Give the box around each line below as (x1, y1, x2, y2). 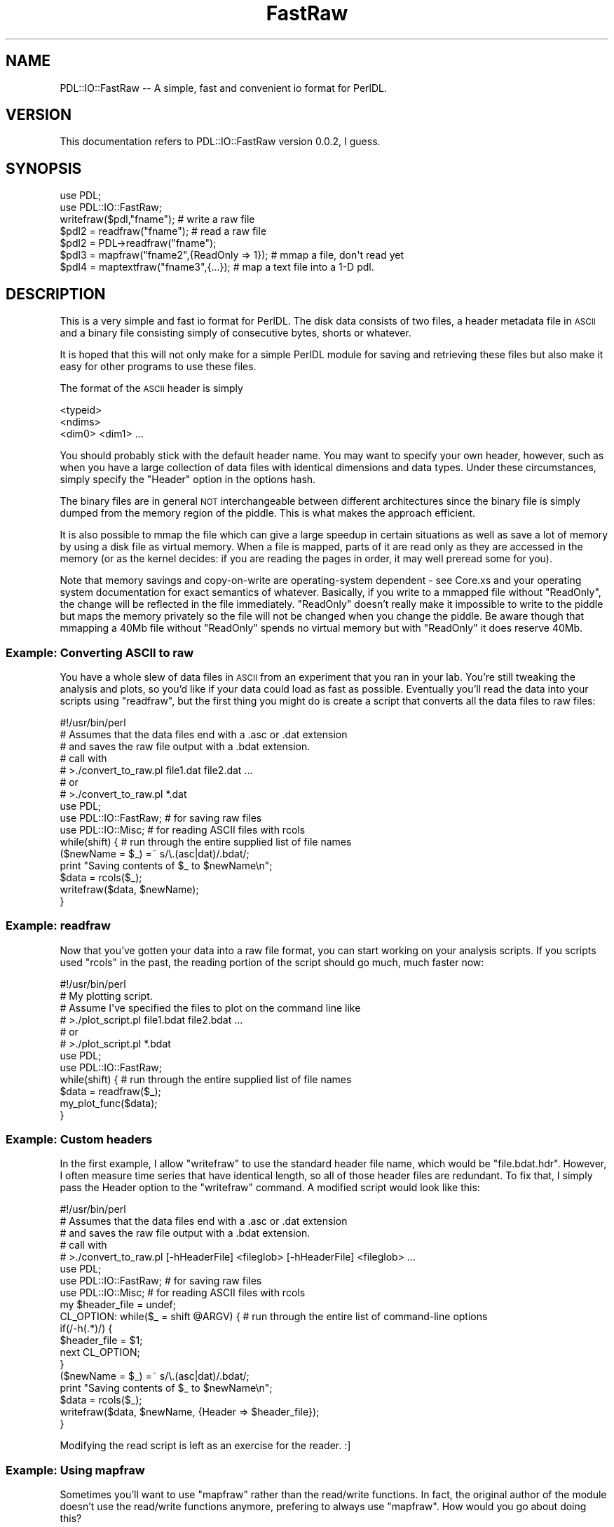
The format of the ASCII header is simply (60, 382, 243, 395)
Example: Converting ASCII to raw (6, 645, 194, 660)
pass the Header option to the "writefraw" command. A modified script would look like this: (60, 1181, 480, 1194)
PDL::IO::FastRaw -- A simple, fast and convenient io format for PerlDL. (60, 81, 388, 94)
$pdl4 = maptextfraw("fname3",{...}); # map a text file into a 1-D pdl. (60, 261, 374, 273)
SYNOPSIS (6, 159, 82, 177)
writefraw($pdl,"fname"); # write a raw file (60, 213, 255, 226)
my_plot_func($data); (60, 1097, 158, 1109)
